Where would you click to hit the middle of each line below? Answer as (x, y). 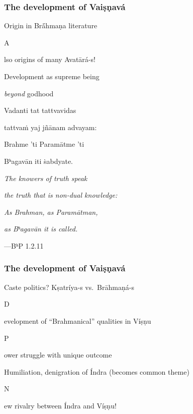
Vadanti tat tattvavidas (40, 110)
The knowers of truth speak (46, 178)
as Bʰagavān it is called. (41, 229)
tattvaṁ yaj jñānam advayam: (51, 127)
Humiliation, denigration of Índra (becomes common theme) (97, 371)
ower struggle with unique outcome (58, 355)
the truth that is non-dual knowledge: (61, 195)
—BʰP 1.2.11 (24, 245)
